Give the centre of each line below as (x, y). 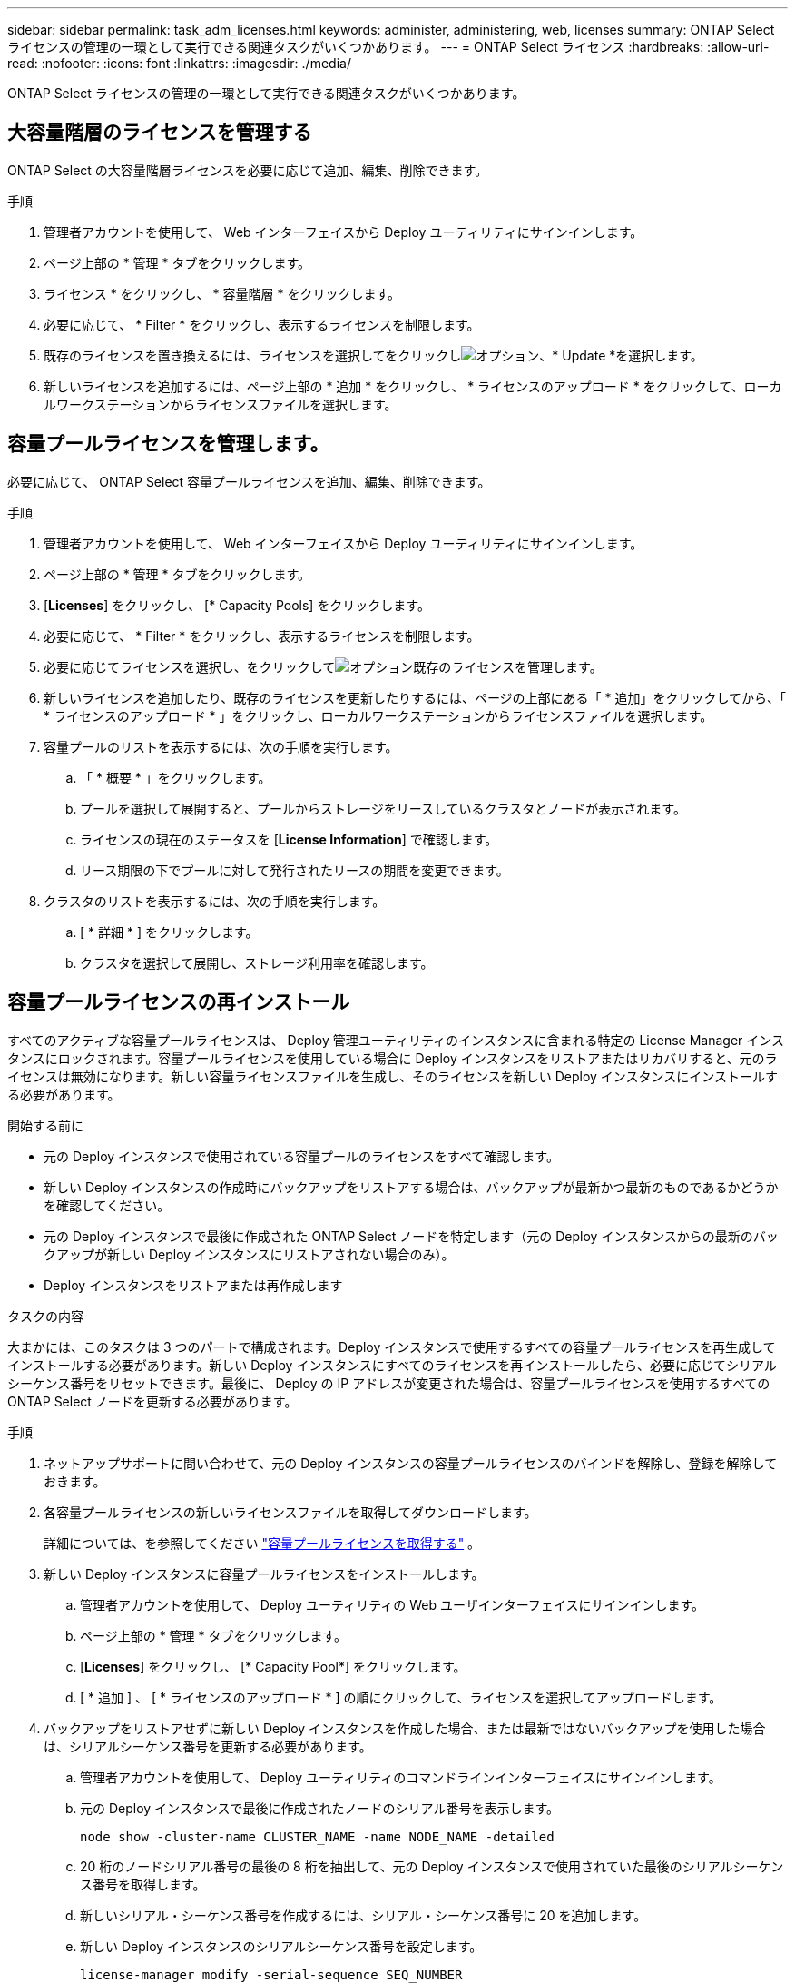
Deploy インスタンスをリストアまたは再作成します (193, 1285)
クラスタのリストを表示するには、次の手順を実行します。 (215, 901)
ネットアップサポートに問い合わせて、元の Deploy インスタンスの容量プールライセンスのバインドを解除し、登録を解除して (411, 1463)
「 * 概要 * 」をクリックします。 (176, 777)
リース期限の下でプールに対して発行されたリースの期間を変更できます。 (294, 870)
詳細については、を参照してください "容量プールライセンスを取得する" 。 (262, 1543)
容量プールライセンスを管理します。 (168, 444)
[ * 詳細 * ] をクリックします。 (169, 932)
